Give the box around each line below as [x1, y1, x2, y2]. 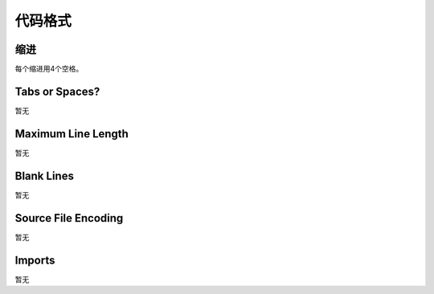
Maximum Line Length [14, 127, 129, 141]
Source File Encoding [14, 211, 124, 225]
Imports [14, 253, 55, 267]
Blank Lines [14, 169, 74, 182]
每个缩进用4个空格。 [14, 64, 84, 74]
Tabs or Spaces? [14, 84, 100, 98]
